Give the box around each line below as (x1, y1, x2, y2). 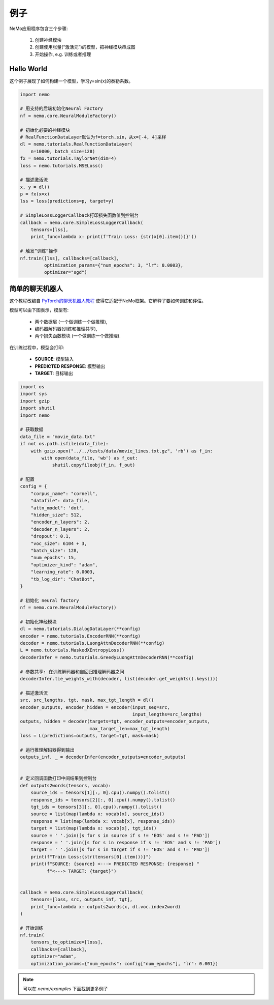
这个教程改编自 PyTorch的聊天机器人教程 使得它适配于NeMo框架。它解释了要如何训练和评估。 (9, 298, 207, 304)
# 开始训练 (20, 925, 44, 931)
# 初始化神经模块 (20, 619, 57, 624)
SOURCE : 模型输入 (35, 356, 74, 362)
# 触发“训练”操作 (20, 248, 58, 254)
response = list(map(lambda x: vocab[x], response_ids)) (30, 818, 176, 824)
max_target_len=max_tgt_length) (89, 726, 170, 731)
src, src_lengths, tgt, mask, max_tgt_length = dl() (20, 697, 154, 703)
